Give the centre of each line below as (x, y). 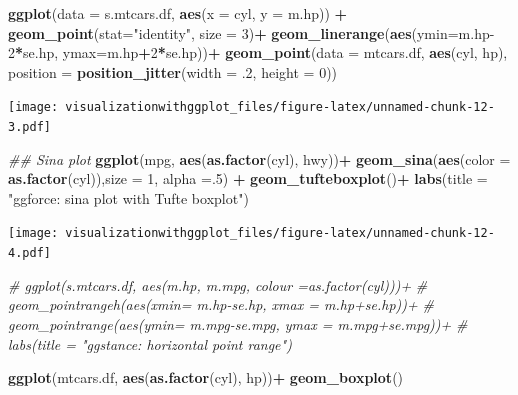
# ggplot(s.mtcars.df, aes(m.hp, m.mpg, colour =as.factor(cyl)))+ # (218, 284)
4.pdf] (29, 253)
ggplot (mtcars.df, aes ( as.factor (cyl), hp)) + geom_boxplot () (206, 377)
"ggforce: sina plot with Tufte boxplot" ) (128, 197)
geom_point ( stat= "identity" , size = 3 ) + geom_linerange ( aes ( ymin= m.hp (249, 32)
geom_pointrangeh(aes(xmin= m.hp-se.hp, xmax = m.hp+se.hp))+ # (221, 304)
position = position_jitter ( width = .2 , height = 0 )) (173, 71)
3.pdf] (29, 127)
